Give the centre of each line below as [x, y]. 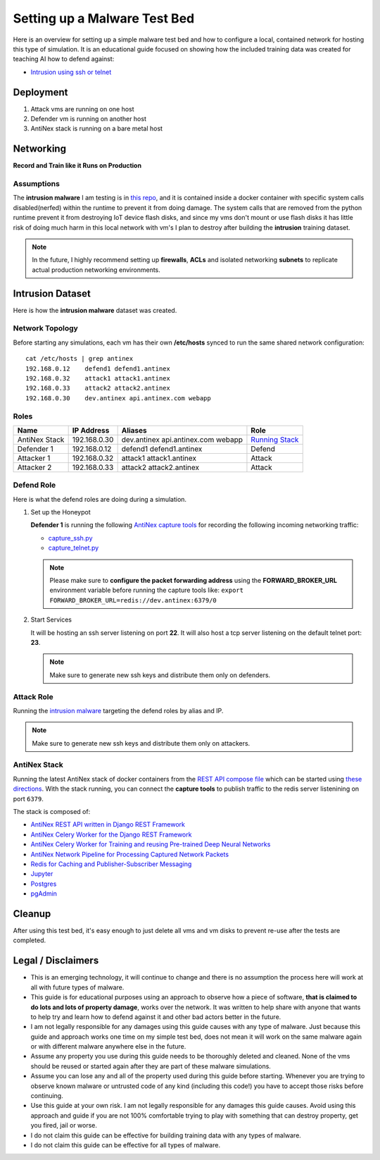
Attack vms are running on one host [82, 109]
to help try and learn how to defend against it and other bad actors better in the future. [156, 1017]
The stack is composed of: [52, 812]
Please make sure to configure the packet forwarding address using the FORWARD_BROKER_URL [194, 581]
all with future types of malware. [77, 987]
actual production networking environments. [96, 270]
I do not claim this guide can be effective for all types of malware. [126, 1144]
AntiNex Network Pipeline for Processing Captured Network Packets [129, 854]
